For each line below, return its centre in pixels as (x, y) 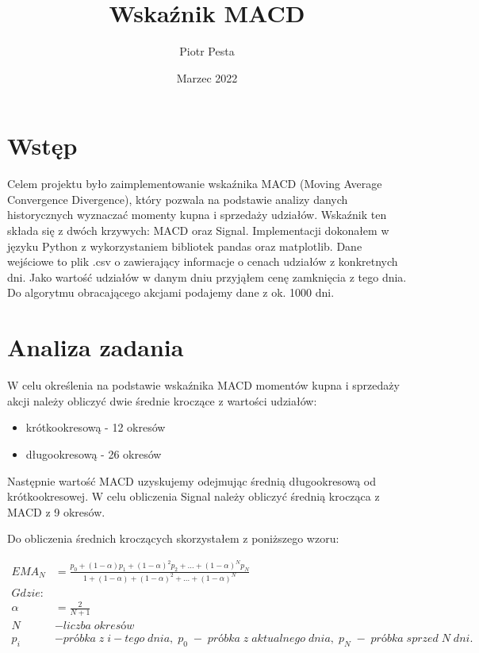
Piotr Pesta (207, 51)
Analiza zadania (96, 347)
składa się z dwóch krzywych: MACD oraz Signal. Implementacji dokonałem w (198, 230)
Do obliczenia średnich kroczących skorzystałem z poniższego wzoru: (173, 538)
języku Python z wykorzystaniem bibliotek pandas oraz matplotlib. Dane (185, 246)
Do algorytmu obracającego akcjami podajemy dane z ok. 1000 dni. (171, 292)
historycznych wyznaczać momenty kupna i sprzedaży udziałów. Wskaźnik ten (197, 215)
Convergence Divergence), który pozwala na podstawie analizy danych (178, 199)
